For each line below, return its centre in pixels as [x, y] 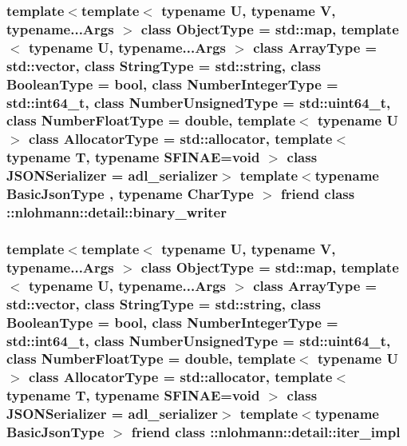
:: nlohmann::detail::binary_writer [117, 212]
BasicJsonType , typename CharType [130, 194]
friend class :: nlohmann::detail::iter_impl [266, 432]
